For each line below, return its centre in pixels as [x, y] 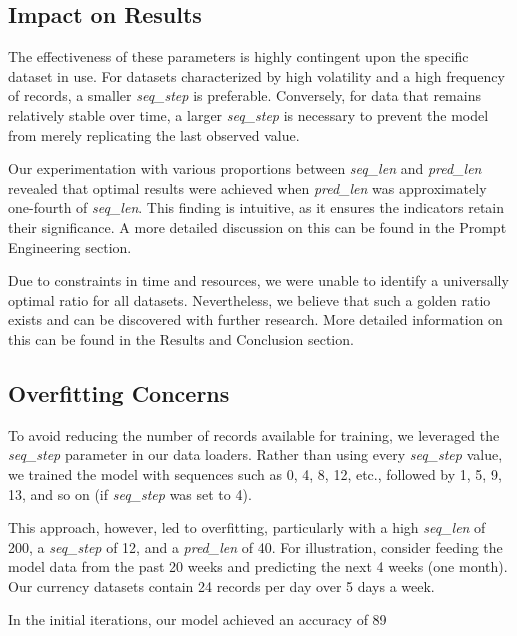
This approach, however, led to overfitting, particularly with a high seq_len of [247, 527]
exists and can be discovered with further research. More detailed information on [255, 319]
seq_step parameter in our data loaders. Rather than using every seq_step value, [255, 454]
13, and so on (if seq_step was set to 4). [130, 493]
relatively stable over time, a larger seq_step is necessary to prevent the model [248, 114]
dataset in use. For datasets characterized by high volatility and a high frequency [256, 75]
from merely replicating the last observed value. [154, 134]
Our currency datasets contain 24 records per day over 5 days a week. [221, 585]
